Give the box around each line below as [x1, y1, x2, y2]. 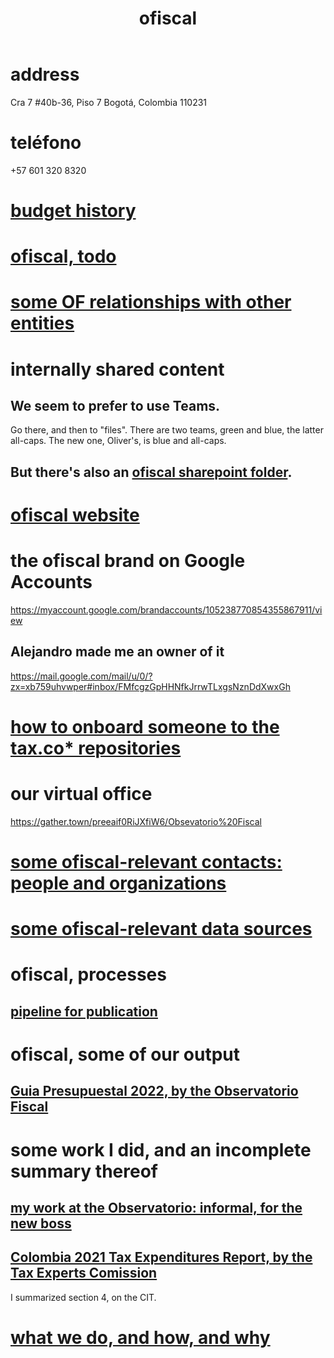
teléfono [10, 132, 82, 154]
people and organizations [10, 872, 227, 895]
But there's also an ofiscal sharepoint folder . [10, 463, 293, 481]
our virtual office [10, 783, 153, 806]
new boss [10, 1215, 72, 1232]
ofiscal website [10, 504, 140, 527]
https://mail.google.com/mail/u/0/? [10, 670, 153, 682]
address [10, 63, 80, 86]
